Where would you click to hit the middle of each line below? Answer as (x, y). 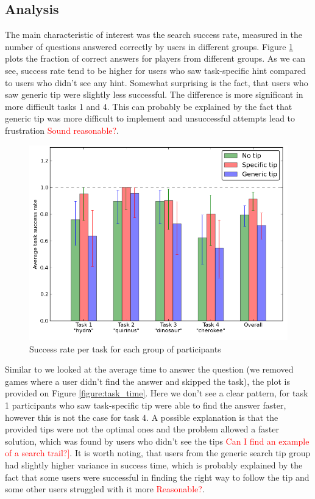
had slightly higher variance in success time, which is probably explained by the (154, 465)
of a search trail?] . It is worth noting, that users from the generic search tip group (158, 453)
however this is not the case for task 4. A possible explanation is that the (142, 417)
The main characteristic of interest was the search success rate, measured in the (154, 35)
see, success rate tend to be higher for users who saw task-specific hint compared (155, 70)
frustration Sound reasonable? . (62, 130)
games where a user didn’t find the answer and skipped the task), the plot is (148, 381)
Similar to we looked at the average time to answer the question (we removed (149, 369)
